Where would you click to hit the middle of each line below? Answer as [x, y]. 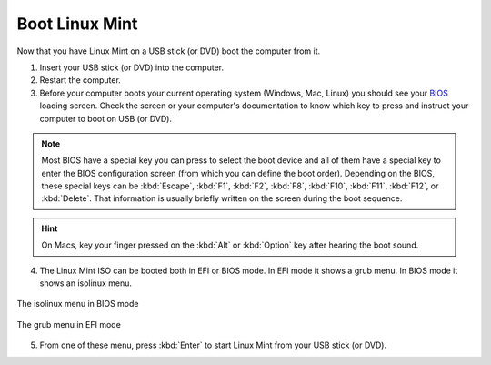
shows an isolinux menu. [85, 283]
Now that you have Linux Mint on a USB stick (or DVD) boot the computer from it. [169, 51]
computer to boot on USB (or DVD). [106, 118]
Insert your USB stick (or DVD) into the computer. [132, 67]
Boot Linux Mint [77, 24]
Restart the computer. [80, 80]
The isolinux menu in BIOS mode [78, 304]
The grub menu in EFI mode [69, 324]
